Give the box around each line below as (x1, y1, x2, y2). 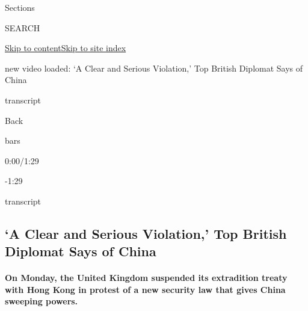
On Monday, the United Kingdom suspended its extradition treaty (5, 271, 288, 284)
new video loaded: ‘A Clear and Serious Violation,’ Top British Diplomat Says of (5, 61, 303, 74)
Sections (5, 1, 35, 13)
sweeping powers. (5, 295, 78, 307)
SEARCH (5, 21, 40, 34)
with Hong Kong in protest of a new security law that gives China (5, 283, 286, 295)
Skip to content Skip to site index (5, 42, 126, 54)
